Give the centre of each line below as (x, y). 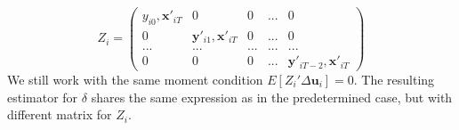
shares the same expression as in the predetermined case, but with (272, 97)
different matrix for (60, 114)
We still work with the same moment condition (135, 79)
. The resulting (394, 79)
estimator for (43, 97)
